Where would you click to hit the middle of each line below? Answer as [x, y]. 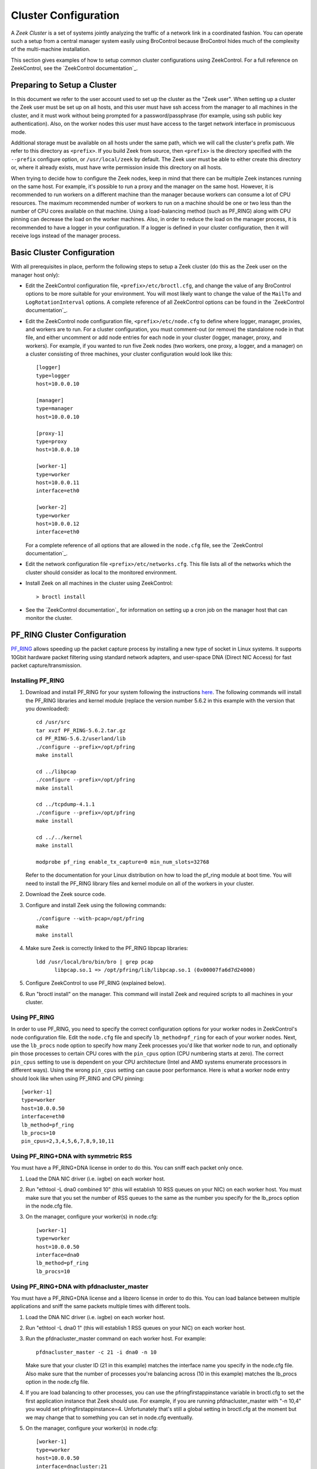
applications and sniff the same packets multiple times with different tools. [101, 1306]
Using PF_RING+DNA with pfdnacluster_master [80, 1286]
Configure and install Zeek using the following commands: [96, 905]
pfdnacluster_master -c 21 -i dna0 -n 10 [96, 1352]
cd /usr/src [53, 722]
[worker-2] [52, 507]
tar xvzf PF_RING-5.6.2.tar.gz [81, 730]
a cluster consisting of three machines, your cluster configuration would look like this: [129, 354]
